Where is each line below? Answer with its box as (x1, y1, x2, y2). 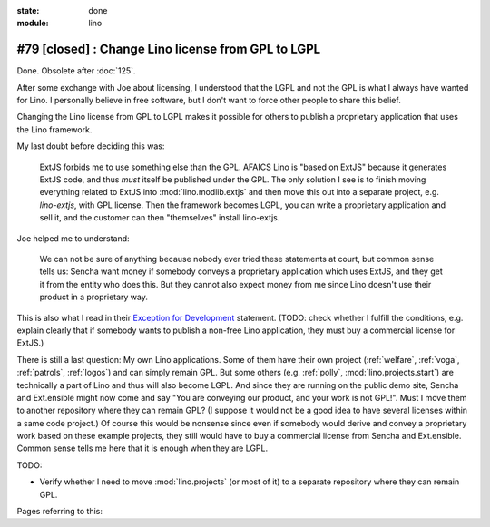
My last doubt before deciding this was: (16, 141, 165, 151)
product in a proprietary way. (39, 291, 149, 303)
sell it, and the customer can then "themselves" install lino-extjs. (39, 212, 280, 223)
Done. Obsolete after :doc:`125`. (16, 65, 136, 76)
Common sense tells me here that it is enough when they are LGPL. (16, 443, 269, 454)
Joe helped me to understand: (16, 232, 131, 244)
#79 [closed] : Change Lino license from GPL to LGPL (16, 42, 321, 57)
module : (16, 18, 49, 29)
